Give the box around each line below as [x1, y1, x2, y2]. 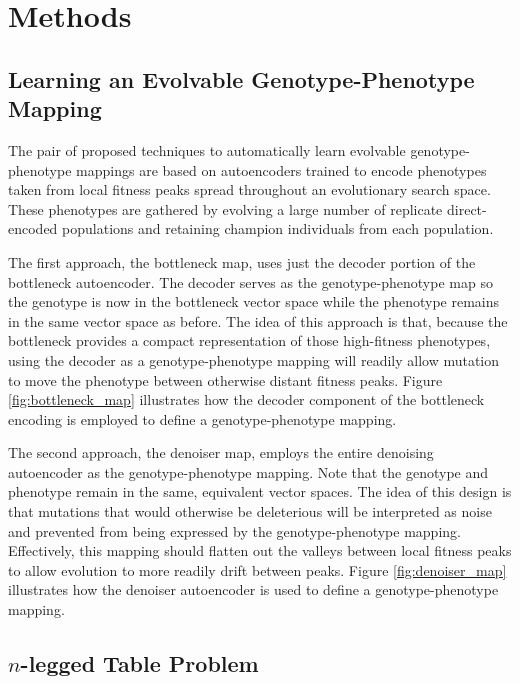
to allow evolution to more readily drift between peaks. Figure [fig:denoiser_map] [8, 559, 507, 580]
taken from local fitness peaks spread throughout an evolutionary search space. [8, 179, 491, 200]
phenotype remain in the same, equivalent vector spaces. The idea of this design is [8, 481, 512, 502]
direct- [446, 198, 487, 219]
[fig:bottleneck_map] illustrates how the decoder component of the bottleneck [8, 389, 485, 410]
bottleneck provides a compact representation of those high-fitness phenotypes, [8, 330, 491, 351]
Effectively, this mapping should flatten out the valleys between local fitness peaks [8, 540, 512, 561]
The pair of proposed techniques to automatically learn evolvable [8, 139, 406, 160]
